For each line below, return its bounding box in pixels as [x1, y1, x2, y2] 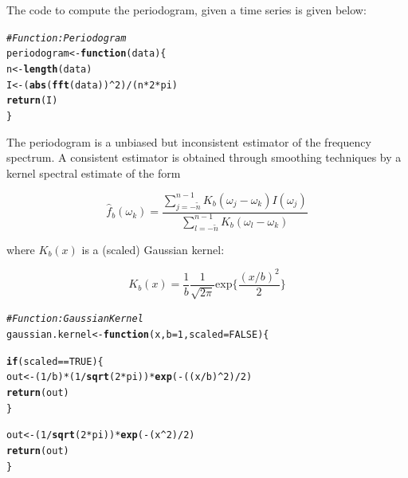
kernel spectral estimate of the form [6, 164, 181, 181]
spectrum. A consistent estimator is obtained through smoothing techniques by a [6, 149, 402, 166]
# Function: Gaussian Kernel [6, 313, 143, 325]
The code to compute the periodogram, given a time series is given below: [6, 2, 367, 18]
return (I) [6, 95, 58, 107]
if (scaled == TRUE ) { [6, 355, 104, 367]
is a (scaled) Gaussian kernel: [81, 241, 225, 257]
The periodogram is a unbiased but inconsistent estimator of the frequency [6, 133, 371, 150]
